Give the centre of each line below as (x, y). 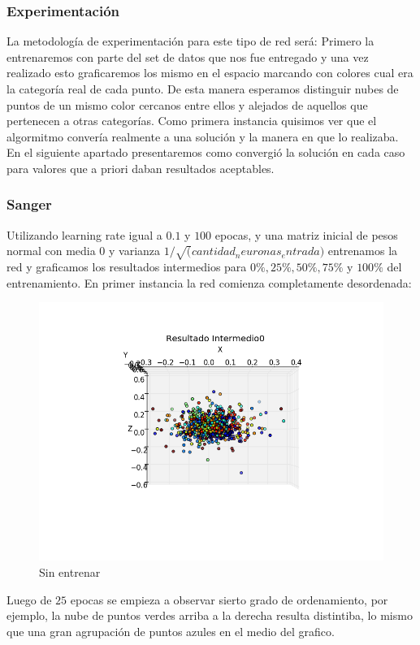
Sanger (29, 204)
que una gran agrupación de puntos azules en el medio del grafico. (171, 631)
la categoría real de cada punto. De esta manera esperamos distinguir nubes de (203, 89)
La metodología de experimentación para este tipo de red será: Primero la (191, 41)
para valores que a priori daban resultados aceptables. (141, 168)
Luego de (29, 599)
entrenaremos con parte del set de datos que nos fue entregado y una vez (188, 56)
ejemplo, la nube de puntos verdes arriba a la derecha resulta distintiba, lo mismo (210, 615)
